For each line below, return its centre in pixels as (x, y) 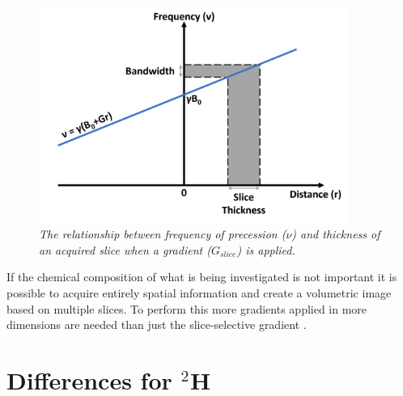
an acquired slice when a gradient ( (125, 249)
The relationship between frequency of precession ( (163, 234)
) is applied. (266, 249)
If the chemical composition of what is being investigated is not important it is (202, 277)
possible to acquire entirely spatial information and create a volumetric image (199, 292)
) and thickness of (336, 234)
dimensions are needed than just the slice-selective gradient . (157, 324)
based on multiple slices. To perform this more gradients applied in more (187, 308)
